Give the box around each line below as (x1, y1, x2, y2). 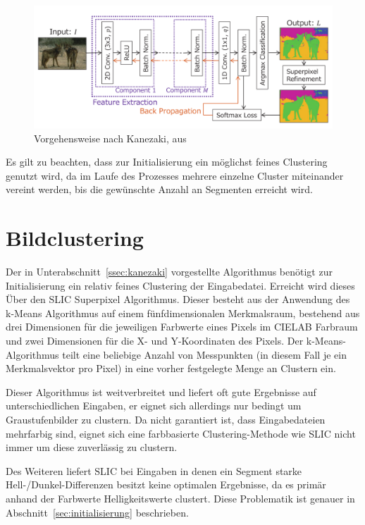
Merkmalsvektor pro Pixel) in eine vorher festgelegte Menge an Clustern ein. (6, 361, 336, 376)
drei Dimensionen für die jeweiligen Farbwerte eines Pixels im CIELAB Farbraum (6, 319, 358, 334)
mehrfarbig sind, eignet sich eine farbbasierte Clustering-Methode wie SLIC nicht (6, 426, 356, 440)
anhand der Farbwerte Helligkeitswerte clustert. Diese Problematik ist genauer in (6, 490, 355, 505)
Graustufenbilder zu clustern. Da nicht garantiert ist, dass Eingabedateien (6, 412, 326, 426)
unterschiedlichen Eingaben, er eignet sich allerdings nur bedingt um (6, 398, 302, 413)
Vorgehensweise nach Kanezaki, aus (34, 130, 187, 145)
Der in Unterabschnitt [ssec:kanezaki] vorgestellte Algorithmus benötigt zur (6, 264, 333, 278)
